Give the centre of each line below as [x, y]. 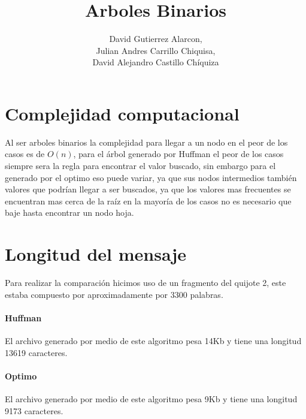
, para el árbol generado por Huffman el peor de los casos [178, 154]
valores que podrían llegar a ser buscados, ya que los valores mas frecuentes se [148, 189]
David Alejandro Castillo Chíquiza [156, 62]
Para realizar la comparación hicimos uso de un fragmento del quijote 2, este [146, 283]
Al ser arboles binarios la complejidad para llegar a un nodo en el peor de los [146, 142]
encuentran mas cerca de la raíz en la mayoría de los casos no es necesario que [148, 201]
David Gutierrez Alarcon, [156, 39]
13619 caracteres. [36, 352]
